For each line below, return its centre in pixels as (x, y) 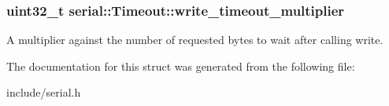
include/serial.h (44, 92)
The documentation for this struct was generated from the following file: (181, 66)
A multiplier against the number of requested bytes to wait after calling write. (195, 40)
